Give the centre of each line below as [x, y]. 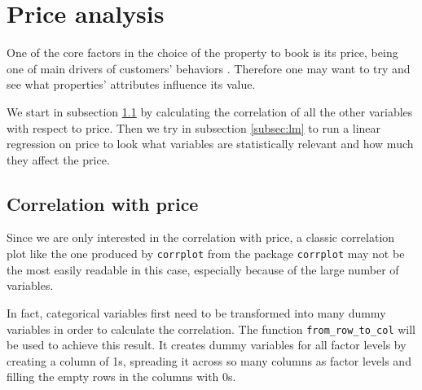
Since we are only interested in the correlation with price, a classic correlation [201, 237]
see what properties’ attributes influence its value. [131, 84]
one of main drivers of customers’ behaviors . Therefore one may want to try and [209, 68]
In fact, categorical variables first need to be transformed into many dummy [196, 312]
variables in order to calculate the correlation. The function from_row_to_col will [211, 329]
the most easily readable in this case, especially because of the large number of [203, 269]
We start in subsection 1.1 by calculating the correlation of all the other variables [210, 111]
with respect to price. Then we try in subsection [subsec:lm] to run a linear [194, 127]
